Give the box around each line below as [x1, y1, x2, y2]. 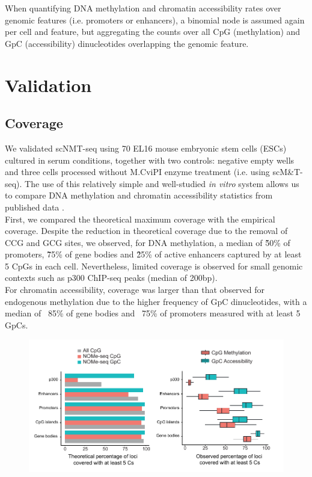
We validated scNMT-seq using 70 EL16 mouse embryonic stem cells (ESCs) [5, 141, 287, 154]
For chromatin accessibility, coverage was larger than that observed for [5, 283, 265, 296]
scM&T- [272, 165, 303, 178]
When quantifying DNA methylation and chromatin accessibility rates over [5, 2, 281, 14]
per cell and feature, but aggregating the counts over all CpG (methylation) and [5, 25, 301, 38]
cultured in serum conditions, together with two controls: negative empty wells [5, 153, 295, 166]
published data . [5, 200, 64, 213]
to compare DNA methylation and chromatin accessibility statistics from [5, 189, 273, 202]
